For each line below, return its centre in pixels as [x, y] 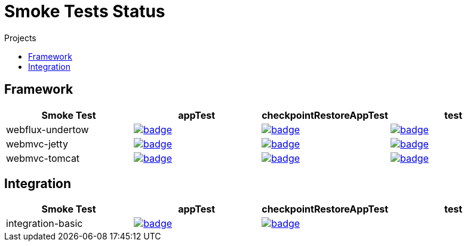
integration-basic [44, 224]
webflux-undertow [47, 129]
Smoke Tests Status [85, 11]
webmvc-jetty [37, 144]
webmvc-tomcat [43, 158]
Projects [20, 38]
